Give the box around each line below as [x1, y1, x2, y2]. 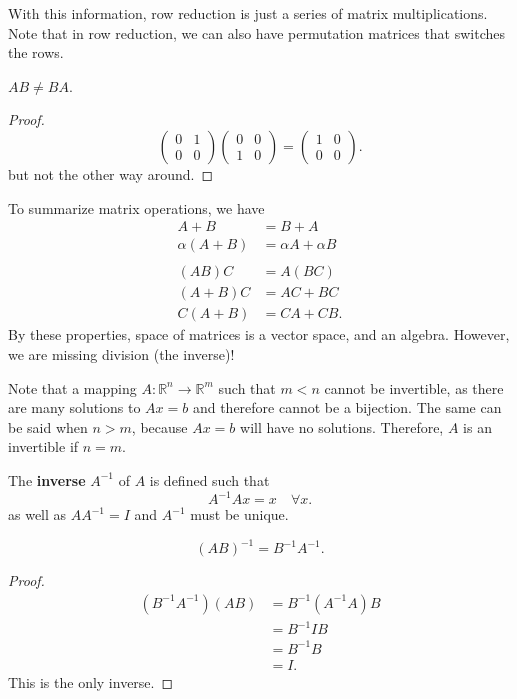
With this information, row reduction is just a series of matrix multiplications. [8, 3, 488, 23]
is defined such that [149, 469, 270, 490]
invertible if [8, 436, 79, 457]
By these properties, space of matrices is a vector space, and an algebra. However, [8, 324, 510, 345]
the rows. [8, 42, 64, 63]
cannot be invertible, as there [324, 377, 504, 398]
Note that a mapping [8, 377, 137, 398]
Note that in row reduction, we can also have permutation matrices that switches [8, 22, 506, 43]
